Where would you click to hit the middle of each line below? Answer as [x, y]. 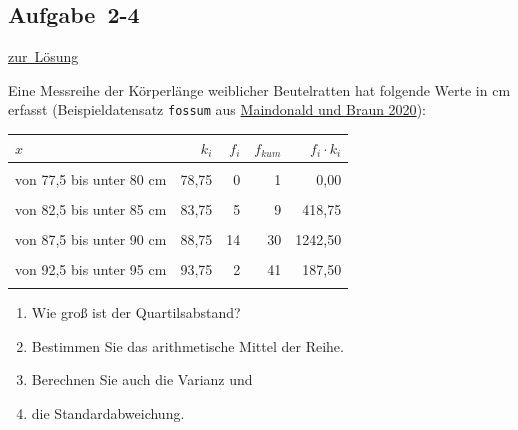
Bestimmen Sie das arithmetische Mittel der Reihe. [187, 345]
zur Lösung [43, 56]
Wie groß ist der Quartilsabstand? [136, 312]
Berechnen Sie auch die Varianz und [142, 379]
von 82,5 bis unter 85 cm [91, 208]
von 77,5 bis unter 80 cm [91, 178]
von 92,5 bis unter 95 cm [91, 268]
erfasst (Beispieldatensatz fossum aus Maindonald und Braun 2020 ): [217, 109]
